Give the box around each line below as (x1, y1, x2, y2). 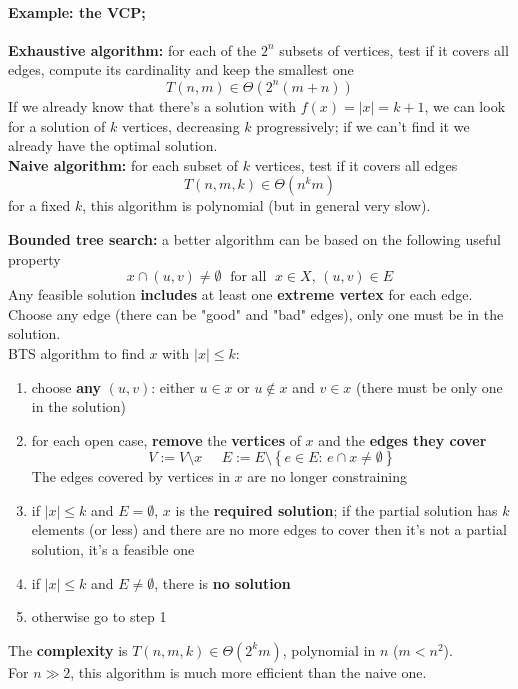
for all (230, 270, 267, 285)
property (8, 248, 61, 269)
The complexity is (8, 639, 128, 660)
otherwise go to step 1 (31, 606, 167, 627)
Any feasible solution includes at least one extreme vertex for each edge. (8, 284, 473, 305)
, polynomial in (282, 639, 376, 660)
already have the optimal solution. (8, 135, 218, 156)
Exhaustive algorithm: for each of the (8, 39, 257, 60)
